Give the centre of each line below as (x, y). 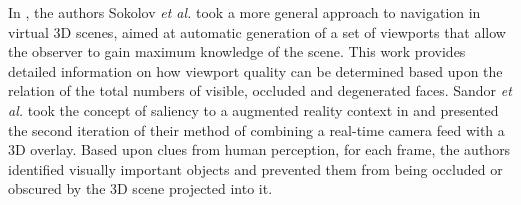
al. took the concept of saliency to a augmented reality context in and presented (253, 109)
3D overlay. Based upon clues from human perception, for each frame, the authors (259, 149)
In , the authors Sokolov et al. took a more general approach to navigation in (244, 12)
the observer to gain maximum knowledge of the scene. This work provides (237, 51)
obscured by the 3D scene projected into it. (140, 188)
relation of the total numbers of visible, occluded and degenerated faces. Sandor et (260, 90)
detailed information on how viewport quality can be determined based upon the (255, 70)
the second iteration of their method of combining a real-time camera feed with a (256, 129)
